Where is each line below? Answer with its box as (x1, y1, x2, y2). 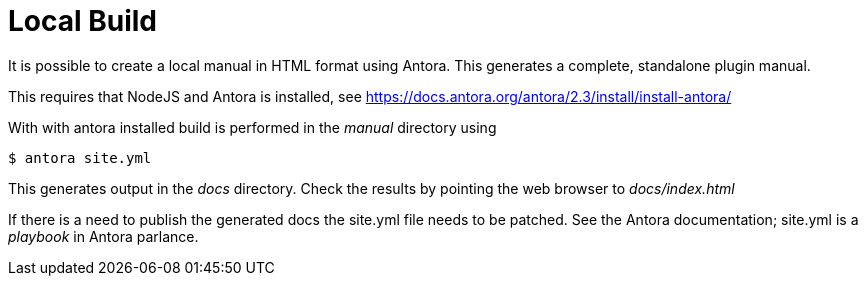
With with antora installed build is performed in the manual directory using (8, 118, 497, 136)
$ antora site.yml (8, 149, 152, 166)
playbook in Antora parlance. (8, 227, 199, 245)
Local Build (8, 4, 158, 38)
